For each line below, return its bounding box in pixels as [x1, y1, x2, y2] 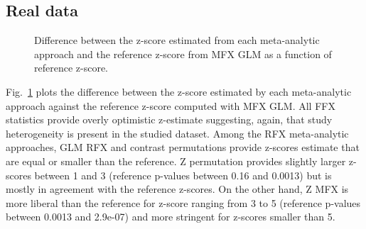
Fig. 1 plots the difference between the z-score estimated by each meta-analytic [6, 84, 352, 99]
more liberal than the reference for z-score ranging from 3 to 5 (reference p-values [6, 195, 361, 210]
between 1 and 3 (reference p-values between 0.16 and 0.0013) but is [34, 167, 332, 182]
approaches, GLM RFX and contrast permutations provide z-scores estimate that [6, 140, 360, 155]
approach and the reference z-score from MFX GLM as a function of [34, 46, 332, 61]
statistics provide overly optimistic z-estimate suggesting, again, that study [6, 112, 333, 127]
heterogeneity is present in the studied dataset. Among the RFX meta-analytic [6, 125, 349, 140]
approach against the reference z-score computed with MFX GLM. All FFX [6, 98, 335, 113]
